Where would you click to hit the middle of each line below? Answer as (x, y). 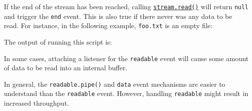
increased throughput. (36, 103)
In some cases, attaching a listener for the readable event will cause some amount (126, 58)
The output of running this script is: (58, 41)
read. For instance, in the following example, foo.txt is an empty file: (108, 25)
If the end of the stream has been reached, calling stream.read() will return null (126, 6)
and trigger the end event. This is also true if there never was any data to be (118, 16)
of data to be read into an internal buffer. (66, 68)
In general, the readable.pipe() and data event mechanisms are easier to (115, 84)
